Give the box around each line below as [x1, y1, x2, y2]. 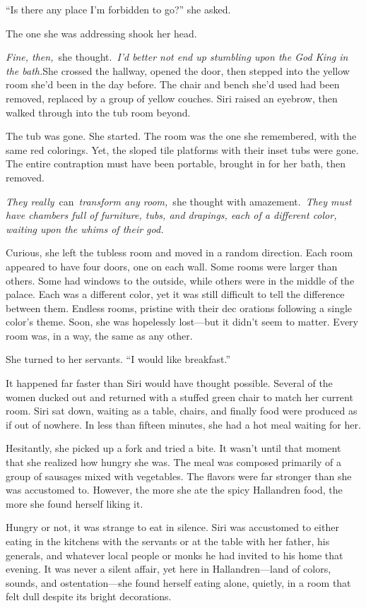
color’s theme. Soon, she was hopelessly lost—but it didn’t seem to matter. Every [6, 314, 358, 329]
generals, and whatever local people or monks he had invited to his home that [6, 547, 343, 562]
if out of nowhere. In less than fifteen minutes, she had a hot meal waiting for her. [6, 417, 361, 431]
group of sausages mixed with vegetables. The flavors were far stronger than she [6, 468, 352, 483]
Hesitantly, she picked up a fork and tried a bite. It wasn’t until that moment [6, 441, 341, 455]
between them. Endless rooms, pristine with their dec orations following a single [6, 300, 353, 315]
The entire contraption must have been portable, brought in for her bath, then [6, 156, 346, 171]
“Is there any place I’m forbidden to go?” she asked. [6, 2, 231, 16]
